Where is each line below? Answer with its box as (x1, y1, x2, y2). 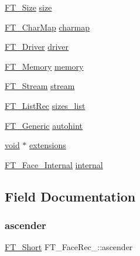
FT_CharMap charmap (5, 21, 90, 33)
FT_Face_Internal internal (5, 158, 103, 170)
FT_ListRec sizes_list (5, 99, 86, 111)
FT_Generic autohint (5, 119, 83, 131)
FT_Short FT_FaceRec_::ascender (5, 241, 133, 253)
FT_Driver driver (5, 40, 69, 53)
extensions (29, 139, 66, 151)
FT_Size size (5, 1, 52, 13)
